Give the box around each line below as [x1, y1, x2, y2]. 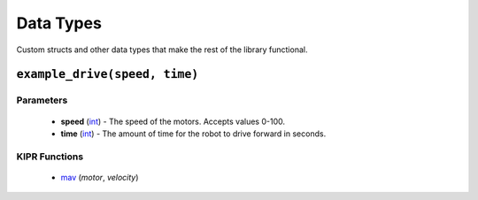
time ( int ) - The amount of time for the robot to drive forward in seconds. [60, 128, 327, 139]
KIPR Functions [16, 150, 84, 163]
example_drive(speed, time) [16, 67, 199, 81]
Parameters [16, 94, 68, 106]
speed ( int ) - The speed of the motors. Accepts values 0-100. [60, 116, 285, 127]
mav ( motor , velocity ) [60, 172, 139, 182]
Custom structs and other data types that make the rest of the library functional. [16, 44, 308, 55]
